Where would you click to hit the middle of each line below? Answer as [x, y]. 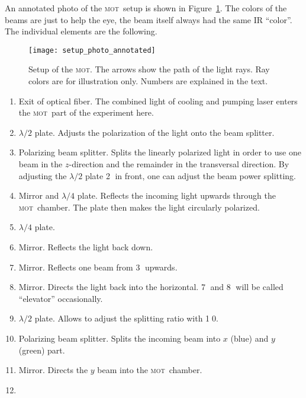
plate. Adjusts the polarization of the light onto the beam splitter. [154, 132]
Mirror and [39, 195]
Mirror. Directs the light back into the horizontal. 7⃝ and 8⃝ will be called [151, 287]
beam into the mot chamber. [150, 370]
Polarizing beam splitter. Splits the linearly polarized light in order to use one [160, 152]
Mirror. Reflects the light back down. [86, 246]
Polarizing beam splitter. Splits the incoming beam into [120, 338]
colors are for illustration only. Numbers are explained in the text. [148, 81]
